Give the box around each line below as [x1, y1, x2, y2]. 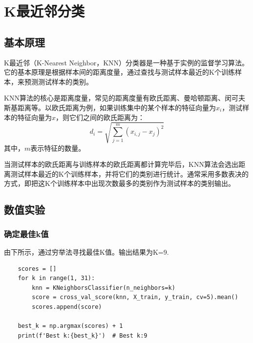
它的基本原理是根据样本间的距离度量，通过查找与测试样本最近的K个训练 [4, 67, 235, 77]
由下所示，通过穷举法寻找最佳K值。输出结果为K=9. [4, 247, 169, 257]
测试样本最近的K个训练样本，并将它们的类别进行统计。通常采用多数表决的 [10, 168, 249, 179]
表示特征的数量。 [30, 142, 85, 153]
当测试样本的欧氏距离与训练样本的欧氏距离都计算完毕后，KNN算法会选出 [4, 159, 238, 169]
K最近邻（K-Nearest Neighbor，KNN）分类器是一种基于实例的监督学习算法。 [4, 57, 249, 67]
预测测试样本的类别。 [24, 76, 93, 86]
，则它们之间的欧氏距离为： [56, 112, 145, 122]
